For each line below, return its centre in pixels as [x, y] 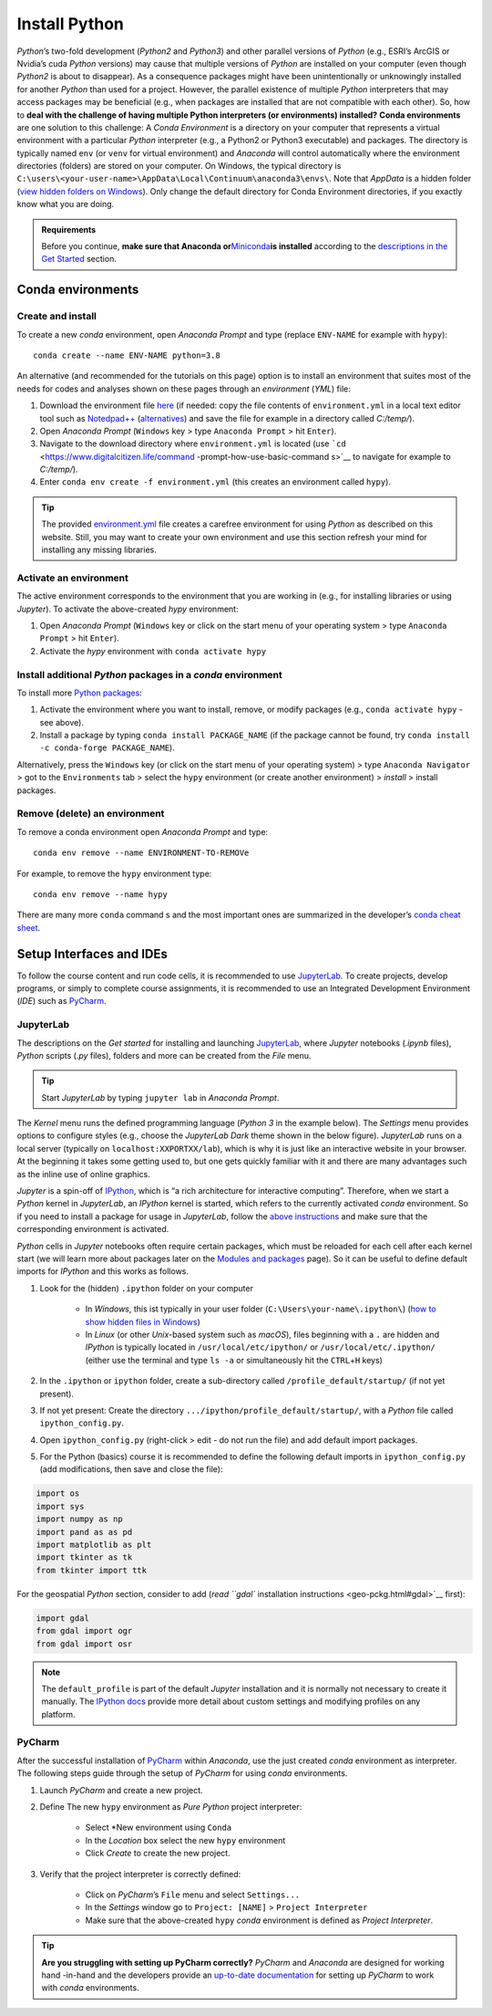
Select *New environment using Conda [159, 1828]
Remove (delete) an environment [91, 814]
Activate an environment [73, 578]
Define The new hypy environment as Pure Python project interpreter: [171, 1807]
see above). [61, 722]
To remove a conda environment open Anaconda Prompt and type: [143, 831]
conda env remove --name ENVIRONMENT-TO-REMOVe [141, 853]
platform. [59, 1714]
